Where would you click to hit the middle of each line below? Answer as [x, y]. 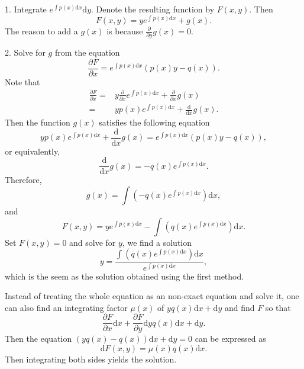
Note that [22, 81]
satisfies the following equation [154, 122]
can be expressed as [230, 338]
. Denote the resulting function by [153, 9]
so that [278, 307]
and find [240, 307]
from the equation [87, 52]
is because [125, 31]
